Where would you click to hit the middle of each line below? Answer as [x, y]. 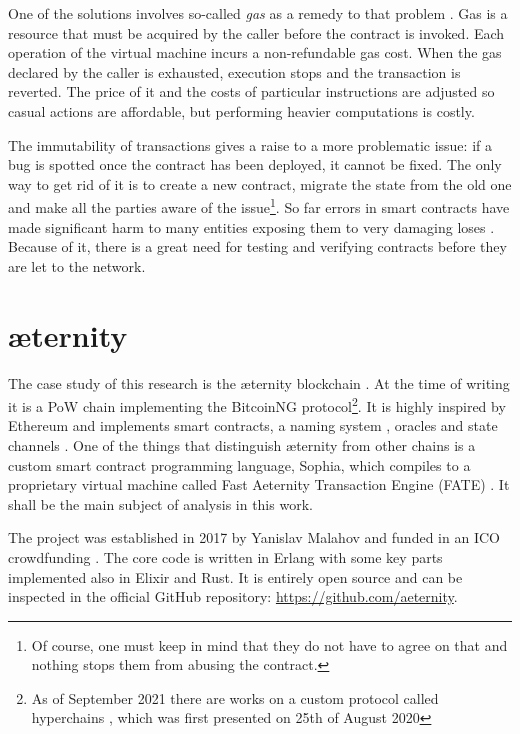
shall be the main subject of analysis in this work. [160, 503]
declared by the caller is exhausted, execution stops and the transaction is [234, 71]
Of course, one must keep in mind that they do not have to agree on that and [269, 644]
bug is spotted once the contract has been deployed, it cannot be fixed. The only [255, 164]
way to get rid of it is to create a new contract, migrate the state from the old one [260, 183]
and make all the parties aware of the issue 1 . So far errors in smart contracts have [259, 205]
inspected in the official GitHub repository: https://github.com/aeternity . [233, 596]
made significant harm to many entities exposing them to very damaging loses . [251, 226]
